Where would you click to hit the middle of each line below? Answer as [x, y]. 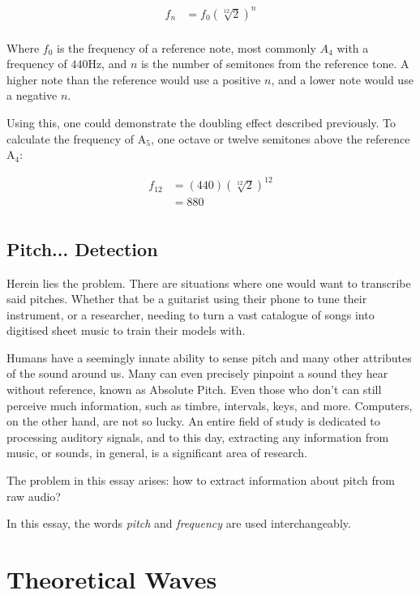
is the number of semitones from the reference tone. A [275, 64]
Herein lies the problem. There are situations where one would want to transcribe [209, 283]
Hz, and [107, 64]
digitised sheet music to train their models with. [126, 330]
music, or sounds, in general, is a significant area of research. [157, 453]
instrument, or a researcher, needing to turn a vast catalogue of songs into [191, 314]
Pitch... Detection [82, 248]
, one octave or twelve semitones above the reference [281, 138]
